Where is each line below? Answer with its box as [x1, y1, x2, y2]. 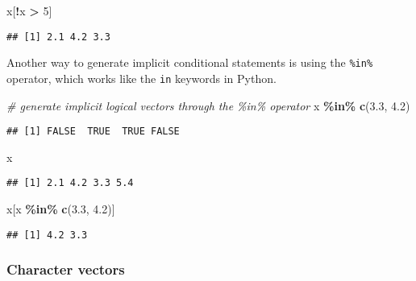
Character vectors [6, 259, 125, 279]
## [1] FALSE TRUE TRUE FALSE [6, 126, 180, 138]
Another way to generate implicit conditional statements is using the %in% [6, 54, 373, 71]
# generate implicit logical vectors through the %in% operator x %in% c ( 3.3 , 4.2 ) [6, 97, 410, 114]
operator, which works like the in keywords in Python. [6, 69, 277, 86]
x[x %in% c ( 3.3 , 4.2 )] [6, 200, 115, 217]
